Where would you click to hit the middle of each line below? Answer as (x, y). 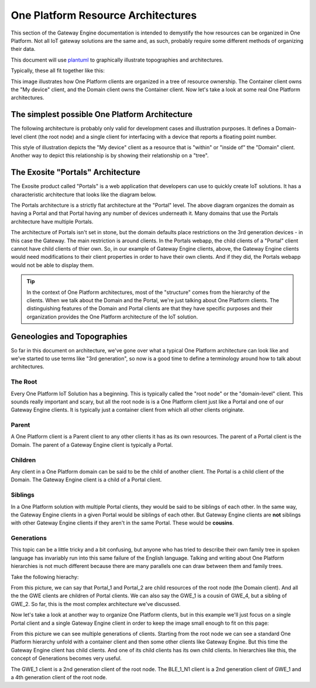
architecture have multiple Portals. (52, 221)
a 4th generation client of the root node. (59, 677)
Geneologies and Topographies (69, 336)
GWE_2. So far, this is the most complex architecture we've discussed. (96, 604)
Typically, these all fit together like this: (58, 71)
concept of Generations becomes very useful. (66, 658)
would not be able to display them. (52, 265)
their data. (23, 49)
